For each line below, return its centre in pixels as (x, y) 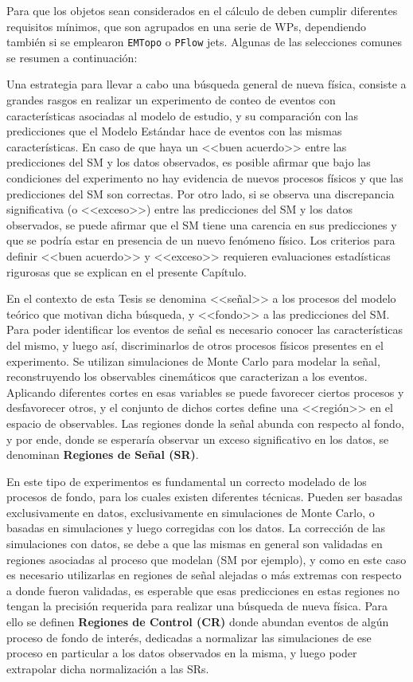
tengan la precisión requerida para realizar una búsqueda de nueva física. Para (197, 606)
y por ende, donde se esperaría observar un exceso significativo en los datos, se (198, 439)
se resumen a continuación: (72, 57)
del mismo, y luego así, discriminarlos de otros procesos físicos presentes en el (195, 345)
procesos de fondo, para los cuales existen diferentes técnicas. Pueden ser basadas (205, 497)
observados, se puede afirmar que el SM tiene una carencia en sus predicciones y (202, 224)
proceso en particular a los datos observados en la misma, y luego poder (182, 653)
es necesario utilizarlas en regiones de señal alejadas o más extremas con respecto (204, 575)
